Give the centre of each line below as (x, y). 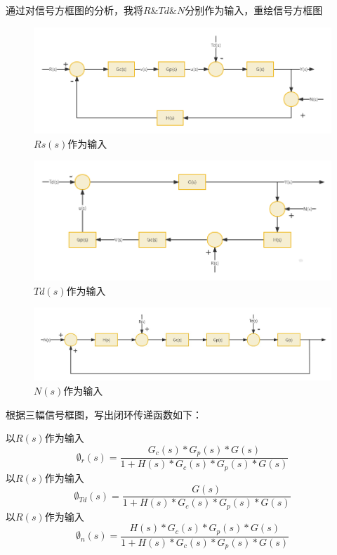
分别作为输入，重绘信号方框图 (254, 10)
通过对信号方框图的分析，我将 (74, 10)
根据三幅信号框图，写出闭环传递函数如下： (104, 414)
